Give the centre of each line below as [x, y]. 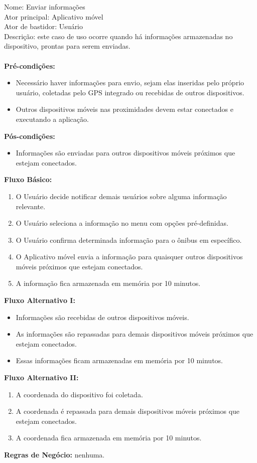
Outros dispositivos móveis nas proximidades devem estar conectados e [124, 109]
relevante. [31, 206]
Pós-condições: [30, 136]
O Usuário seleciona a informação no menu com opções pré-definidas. [122, 223]
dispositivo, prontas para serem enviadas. [67, 46]
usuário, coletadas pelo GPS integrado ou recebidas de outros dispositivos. [130, 92]
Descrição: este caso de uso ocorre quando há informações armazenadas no [118, 36]
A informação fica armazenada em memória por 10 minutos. [108, 283]
